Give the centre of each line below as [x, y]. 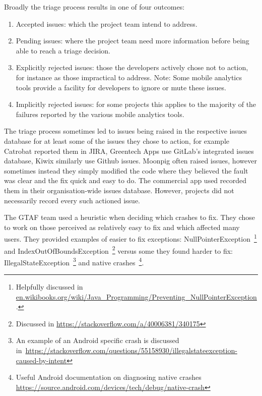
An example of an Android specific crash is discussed [97, 340]
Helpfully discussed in [49, 287]
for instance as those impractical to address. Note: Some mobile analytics [129, 77]
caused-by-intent [41, 360]
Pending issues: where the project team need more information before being [133, 41]
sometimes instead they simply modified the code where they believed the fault [126, 170]
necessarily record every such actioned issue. [72, 200]
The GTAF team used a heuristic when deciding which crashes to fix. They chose [130, 217]
